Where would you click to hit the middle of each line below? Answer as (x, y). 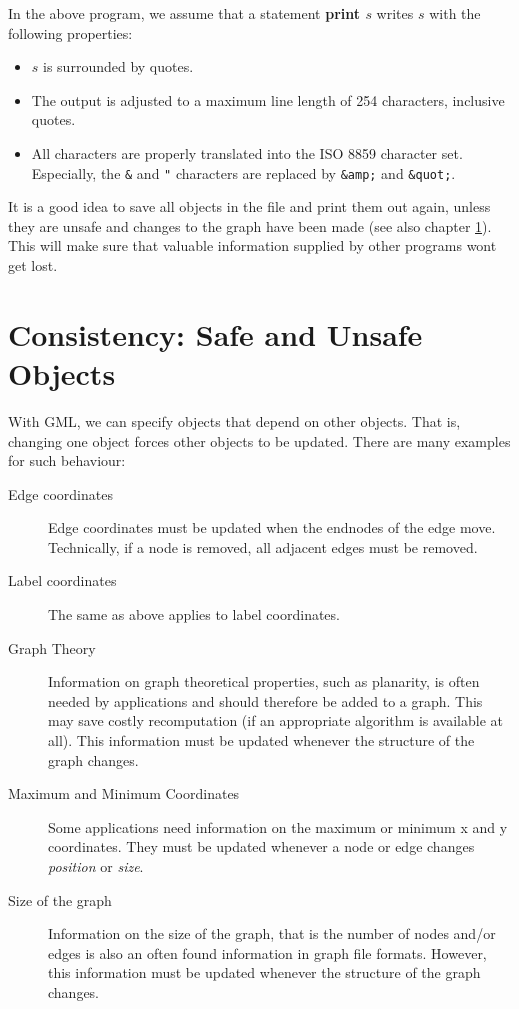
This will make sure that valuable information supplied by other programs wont (252, 245)
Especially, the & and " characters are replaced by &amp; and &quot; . (243, 172)
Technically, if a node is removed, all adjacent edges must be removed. (263, 546)
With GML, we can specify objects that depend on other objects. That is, (234, 420)
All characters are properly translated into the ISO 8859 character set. (247, 152)
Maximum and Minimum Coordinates (124, 793)
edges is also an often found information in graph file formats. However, (267, 952)
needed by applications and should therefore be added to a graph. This (265, 700)
